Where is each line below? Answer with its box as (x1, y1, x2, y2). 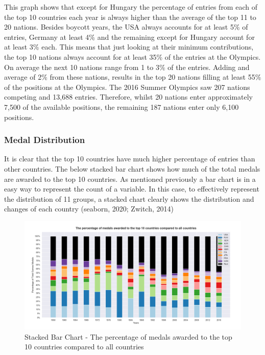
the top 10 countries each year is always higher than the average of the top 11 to (4, 11, 256, 22)
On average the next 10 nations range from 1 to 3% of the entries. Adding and (4, 61, 250, 72)
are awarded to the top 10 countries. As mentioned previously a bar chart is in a (4, 173, 256, 184)
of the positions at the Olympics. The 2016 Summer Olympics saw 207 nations (4, 81, 250, 92)
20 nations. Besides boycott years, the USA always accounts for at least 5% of (4, 21, 248, 32)
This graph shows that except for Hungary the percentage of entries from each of (4, 2, 257, 12)
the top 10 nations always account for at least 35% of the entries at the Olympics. (4, 51, 261, 62)
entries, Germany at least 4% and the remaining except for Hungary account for (4, 31, 255, 42)
